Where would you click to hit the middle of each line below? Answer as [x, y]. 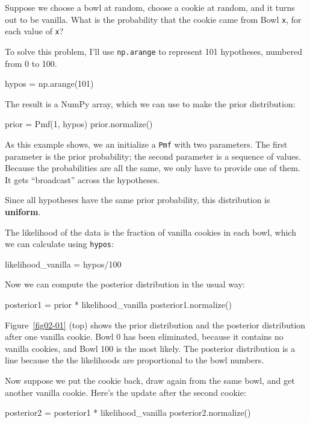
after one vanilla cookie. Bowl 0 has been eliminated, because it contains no [144, 337]
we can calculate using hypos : [59, 244]
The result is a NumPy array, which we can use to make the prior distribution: [150, 103]
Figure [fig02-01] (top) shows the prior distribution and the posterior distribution [155, 324]
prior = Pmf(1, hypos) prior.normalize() [79, 124]
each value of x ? [34, 31]
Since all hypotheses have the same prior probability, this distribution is [138, 200]
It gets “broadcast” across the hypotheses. [82, 179]
